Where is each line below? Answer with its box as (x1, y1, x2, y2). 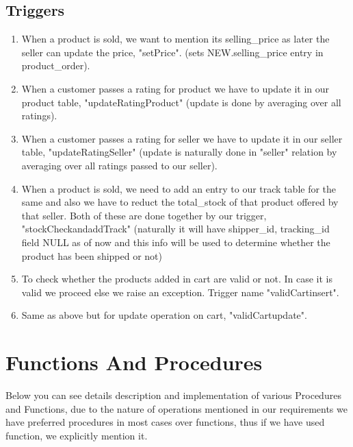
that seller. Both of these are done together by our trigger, (21, 208, 267, 222)
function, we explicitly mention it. (5, 428, 148, 442)
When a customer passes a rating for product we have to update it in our (21, 81, 330, 95)
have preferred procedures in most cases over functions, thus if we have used (5, 415, 325, 429)
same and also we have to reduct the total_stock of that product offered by (21, 195, 339, 209)
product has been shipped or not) (21, 248, 163, 263)
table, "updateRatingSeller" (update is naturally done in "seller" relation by (21, 145, 337, 159)
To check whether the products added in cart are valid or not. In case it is (21, 271, 333, 286)
